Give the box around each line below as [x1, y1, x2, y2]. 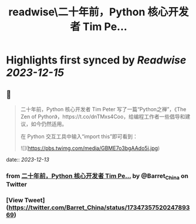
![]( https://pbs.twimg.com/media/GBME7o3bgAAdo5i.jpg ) [20, 145, 160, 152]
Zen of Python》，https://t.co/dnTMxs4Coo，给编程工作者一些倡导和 [20, 113, 185, 120]
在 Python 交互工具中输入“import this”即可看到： [20, 133, 138, 140]
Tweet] [24, 196, 45, 205]
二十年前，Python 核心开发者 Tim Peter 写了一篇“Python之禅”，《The [20, 106, 187, 112]
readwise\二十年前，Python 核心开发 [8, 5, 189, 19]
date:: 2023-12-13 [6, 156, 50, 163]
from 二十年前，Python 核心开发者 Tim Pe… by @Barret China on [6, 172, 189, 181]
